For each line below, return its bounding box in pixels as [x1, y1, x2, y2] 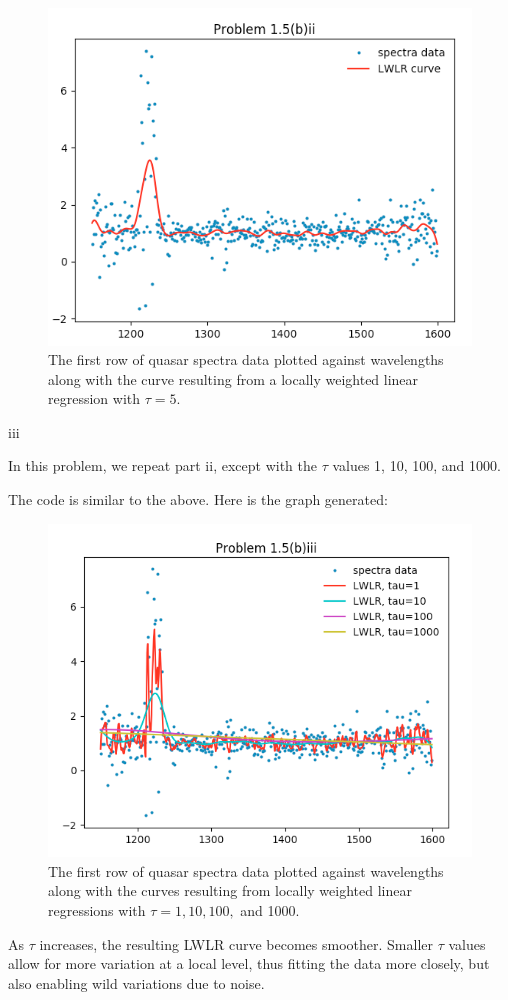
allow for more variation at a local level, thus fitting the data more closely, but [8, 953, 490, 974]
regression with [48, 388, 141, 409]
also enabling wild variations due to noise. [8, 972, 265, 993]
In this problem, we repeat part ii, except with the [8, 455, 317, 476]
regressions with [48, 900, 146, 921]
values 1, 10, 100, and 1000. [332, 455, 501, 476]
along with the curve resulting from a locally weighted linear [48, 368, 419, 389]
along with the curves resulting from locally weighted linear [48, 880, 412, 901]
